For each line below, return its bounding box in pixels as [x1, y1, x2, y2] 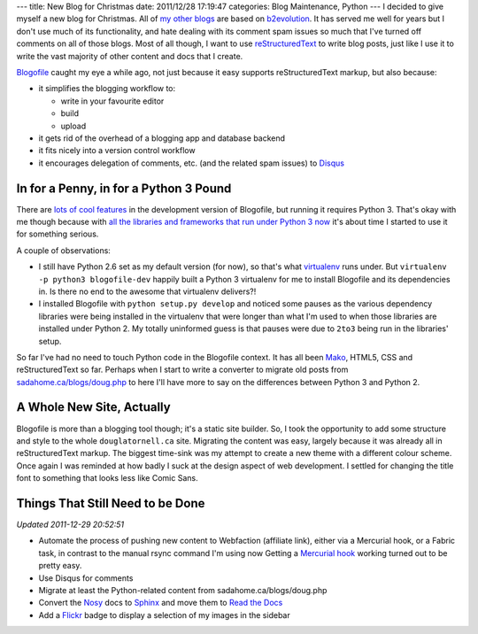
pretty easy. [38, 561, 82, 571]
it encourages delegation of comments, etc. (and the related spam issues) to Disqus [38, 158, 345, 168]
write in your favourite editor [60, 96, 165, 106]
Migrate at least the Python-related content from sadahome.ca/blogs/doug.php [38, 585, 328, 595]
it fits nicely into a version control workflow [38, 145, 196, 156]
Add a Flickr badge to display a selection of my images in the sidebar [38, 609, 291, 620]
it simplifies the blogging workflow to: [38, 83, 176, 94]
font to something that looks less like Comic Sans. [16, 473, 198, 483]
